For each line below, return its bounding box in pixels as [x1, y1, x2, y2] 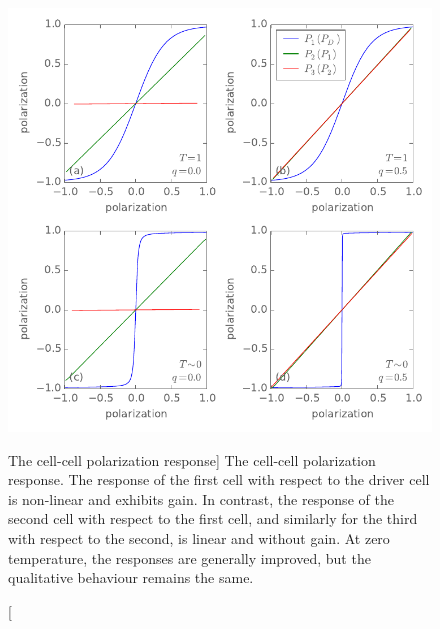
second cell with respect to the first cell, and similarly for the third [8, 508, 418, 529]
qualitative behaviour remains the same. [8, 567, 254, 588]
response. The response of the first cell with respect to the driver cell [8, 469, 430, 490]
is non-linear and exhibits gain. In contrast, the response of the [8, 488, 394, 509]
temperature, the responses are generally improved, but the [8, 547, 371, 568]
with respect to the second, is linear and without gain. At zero [8, 527, 390, 548]
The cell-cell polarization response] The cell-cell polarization [8, 449, 376, 470]
